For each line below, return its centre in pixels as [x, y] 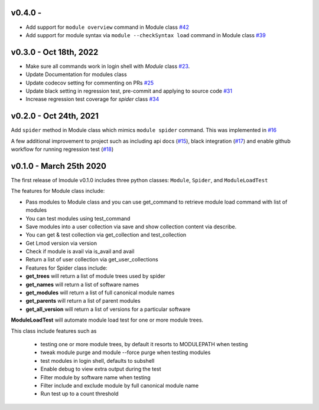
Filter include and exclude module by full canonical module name [120, 385]
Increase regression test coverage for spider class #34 [92, 99]
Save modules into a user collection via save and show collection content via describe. [131, 227]
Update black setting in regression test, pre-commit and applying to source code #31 [129, 91]
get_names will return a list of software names [82, 284]
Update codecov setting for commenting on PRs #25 [90, 83]
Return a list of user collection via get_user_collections [92, 260]
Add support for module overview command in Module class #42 [107, 27]
